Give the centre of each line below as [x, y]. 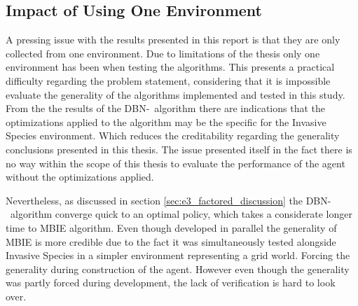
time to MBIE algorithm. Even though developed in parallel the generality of [171, 227]
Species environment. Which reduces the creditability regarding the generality [173, 135]
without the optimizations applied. [80, 177]
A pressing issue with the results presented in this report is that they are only [173, 40]
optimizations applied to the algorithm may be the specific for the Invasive [166, 121]
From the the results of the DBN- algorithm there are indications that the [166, 108]
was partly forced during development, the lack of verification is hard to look [171, 283]
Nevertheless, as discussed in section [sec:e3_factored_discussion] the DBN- [168, 200]
